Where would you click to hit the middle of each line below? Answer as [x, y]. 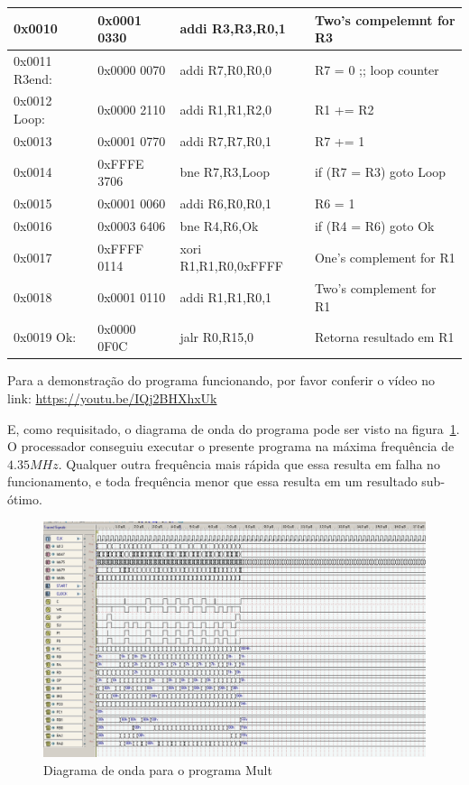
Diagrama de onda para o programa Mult [158, 769]
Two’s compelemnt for [385, 19]
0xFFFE [121, 163]
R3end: [33, 78]
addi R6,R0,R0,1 [226, 203]
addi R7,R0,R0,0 [226, 69]
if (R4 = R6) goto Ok [374, 225]
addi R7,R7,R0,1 [226, 140]
